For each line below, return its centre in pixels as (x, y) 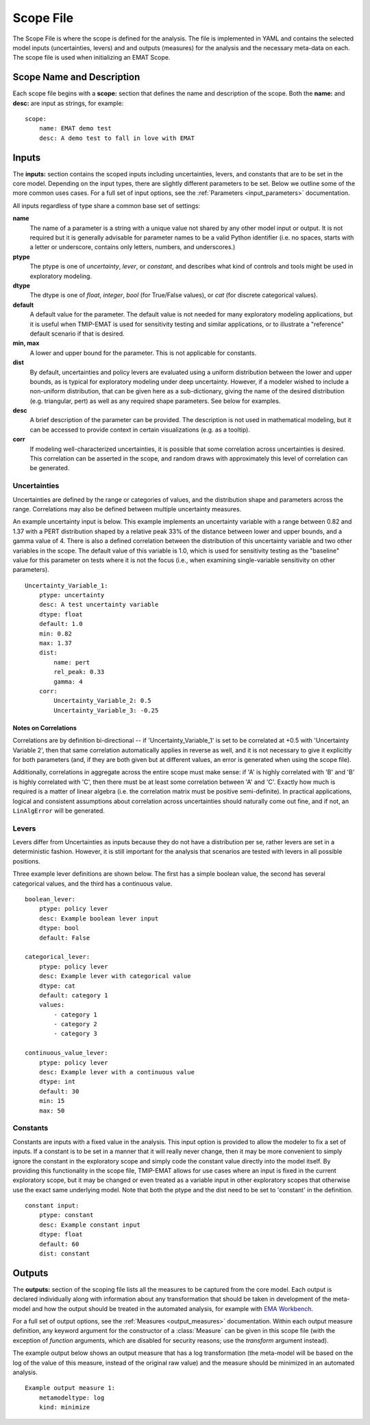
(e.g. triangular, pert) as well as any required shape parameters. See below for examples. (155, 401)
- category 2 (75, 1024)
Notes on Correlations (45, 728)
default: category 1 (73, 995)
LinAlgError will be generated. (59, 811)
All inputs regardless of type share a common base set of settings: (107, 205)
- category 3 (75, 1034)
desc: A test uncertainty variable (99, 605)
